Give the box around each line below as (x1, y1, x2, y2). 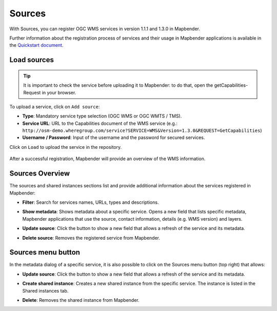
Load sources (9, 55, 54, 64)
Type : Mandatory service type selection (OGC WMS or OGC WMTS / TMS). (22, 113, 182, 119)
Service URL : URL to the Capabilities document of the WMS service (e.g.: (22, 120, 178, 126)
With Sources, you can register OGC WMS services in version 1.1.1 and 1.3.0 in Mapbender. (9, 26, 200, 32)
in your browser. (42, 89, 76, 95)
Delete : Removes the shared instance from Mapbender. (22, 297, 140, 303)
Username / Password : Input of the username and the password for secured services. (22, 134, 205, 141)
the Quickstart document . (9, 42, 64, 48)
